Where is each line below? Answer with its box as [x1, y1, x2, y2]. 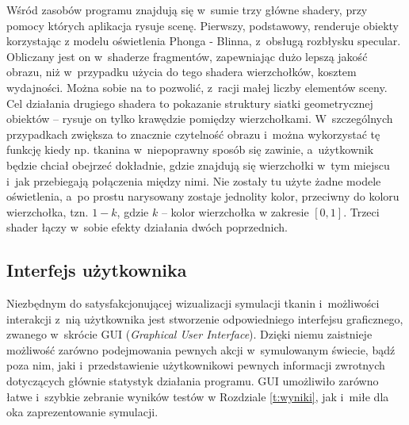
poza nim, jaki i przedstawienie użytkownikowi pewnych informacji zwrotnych [6, 357, 385, 373]
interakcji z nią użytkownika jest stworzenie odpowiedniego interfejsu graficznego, [6, 310, 403, 327]
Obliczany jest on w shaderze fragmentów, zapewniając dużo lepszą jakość [6, 48, 368, 64]
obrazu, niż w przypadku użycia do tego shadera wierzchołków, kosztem [6, 63, 357, 80]
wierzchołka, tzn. [6, 203, 89, 220]
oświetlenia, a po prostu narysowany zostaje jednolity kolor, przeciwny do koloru [6, 188, 399, 205]
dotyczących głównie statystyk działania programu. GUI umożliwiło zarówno [6, 373, 379, 389]
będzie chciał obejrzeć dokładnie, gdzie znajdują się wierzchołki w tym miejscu [6, 156, 390, 173]
